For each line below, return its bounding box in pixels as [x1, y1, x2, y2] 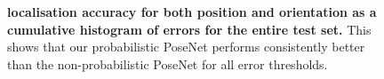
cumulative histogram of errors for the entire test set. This [7, 20, 372, 38]
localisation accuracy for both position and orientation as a [7, 3, 377, 20]
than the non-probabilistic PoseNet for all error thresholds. [7, 54, 328, 73]
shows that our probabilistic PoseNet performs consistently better [7, 37, 365, 56]
